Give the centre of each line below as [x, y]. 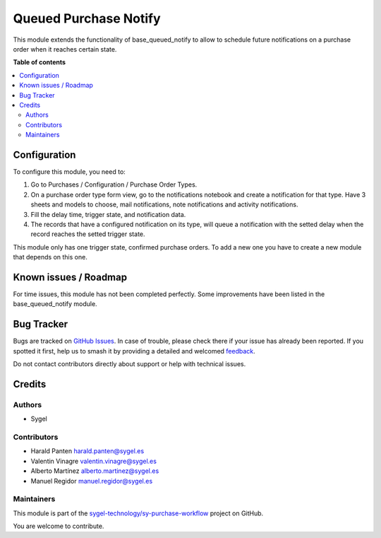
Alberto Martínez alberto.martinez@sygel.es [95, 471]
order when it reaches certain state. [65, 49]
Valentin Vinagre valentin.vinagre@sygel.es [93, 461]
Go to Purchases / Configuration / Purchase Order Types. [114, 185]
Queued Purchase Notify [87, 18]
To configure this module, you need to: [69, 171]
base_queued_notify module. [55, 304]
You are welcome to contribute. [59, 526]
